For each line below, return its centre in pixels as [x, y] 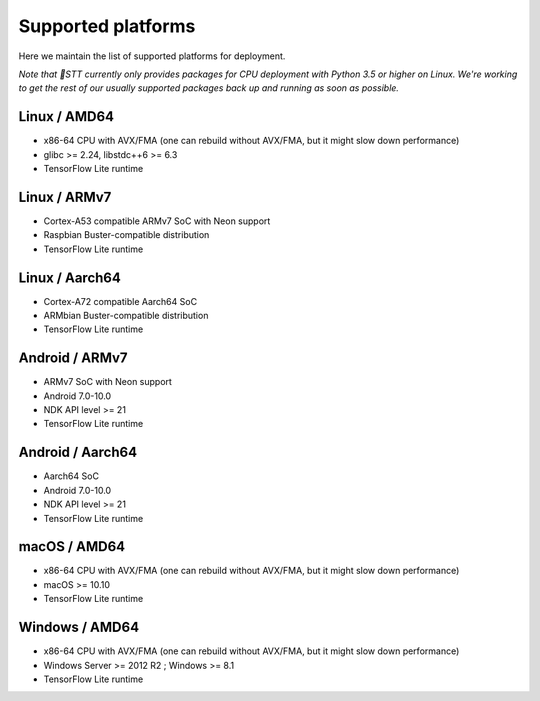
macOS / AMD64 [71, 546]
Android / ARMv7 [73, 358]
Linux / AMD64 [66, 116]
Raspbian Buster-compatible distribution [126, 235]
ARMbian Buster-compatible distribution [126, 315]
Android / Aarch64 [78, 452]
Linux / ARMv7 [65, 196]
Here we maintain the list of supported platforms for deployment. [152, 56]
